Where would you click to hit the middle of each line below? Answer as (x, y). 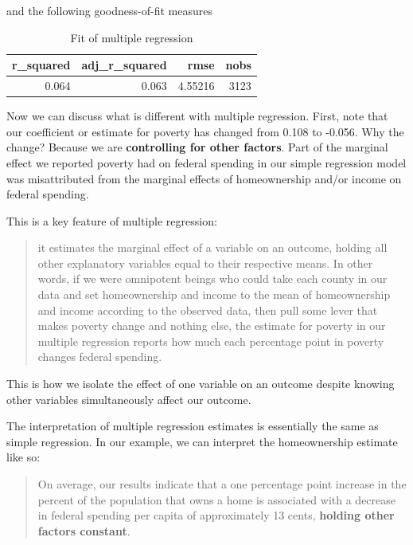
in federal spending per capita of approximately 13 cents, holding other (216, 515)
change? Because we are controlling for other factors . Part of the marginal (197, 147)
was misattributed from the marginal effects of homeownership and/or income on (204, 178)
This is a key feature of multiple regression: (112, 220)
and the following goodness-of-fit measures (109, 10)
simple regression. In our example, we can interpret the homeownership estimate (202, 441)
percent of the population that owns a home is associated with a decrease (216, 499)
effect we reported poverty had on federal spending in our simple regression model (206, 162)
